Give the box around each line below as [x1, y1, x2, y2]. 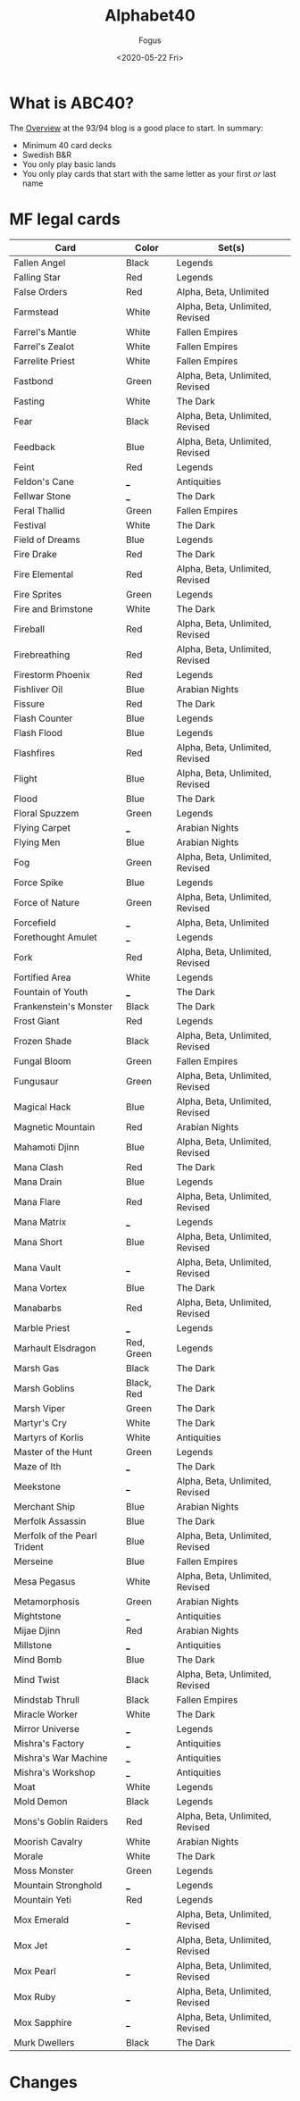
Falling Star [13, 271, 61, 283]
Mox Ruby [13, 1990, 56, 2003]
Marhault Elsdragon [13, 1342, 96, 1354]
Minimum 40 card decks [21, 139, 112, 150]
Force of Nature [13, 896, 80, 908]
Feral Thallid [13, 504, 65, 516]
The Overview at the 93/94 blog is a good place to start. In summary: [9, 122, 263, 133]
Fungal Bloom [13, 1055, 71, 1067]
